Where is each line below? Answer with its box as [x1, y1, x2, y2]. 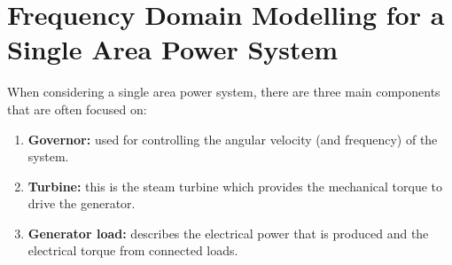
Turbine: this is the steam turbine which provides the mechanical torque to [27, 176, 443, 195]
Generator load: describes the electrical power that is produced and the [27, 223, 429, 242]
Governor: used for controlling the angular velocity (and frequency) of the [27, 129, 438, 148]
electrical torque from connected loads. [27, 241, 238, 260]
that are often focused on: [7, 99, 147, 118]
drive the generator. [27, 194, 136, 213]
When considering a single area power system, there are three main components [7, 82, 440, 101]
